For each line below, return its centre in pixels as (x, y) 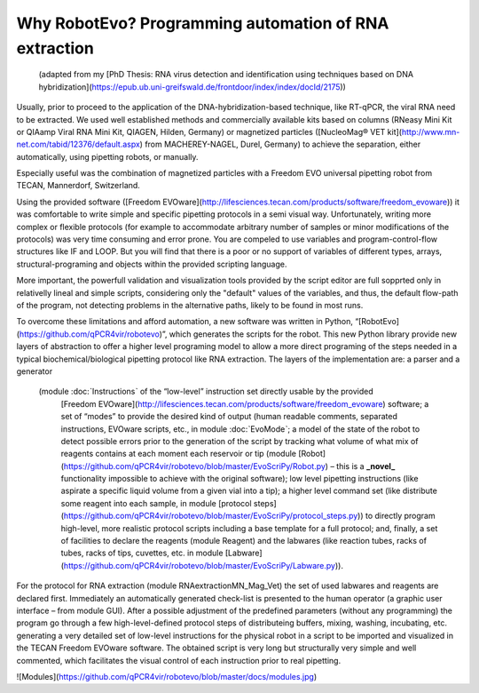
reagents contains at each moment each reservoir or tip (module (179, 454)
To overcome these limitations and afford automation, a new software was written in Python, (185, 322)
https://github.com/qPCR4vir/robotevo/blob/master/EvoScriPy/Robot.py (194, 466)
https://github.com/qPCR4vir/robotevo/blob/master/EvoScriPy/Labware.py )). (203, 565)
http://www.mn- (431, 131)
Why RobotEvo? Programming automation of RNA (203, 23)
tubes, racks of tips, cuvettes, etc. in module (142, 553)
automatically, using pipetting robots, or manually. (107, 156)
